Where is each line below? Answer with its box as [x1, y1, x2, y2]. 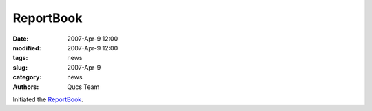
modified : [12, 43, 41, 52]
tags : [12, 54, 28, 62]
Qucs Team [67, 83, 100, 91]
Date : [12, 34, 29, 43]
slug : [12, 63, 28, 72]
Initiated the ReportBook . [12, 95, 84, 103]
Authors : [12, 83, 39, 91]
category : [12, 73, 42, 81]
